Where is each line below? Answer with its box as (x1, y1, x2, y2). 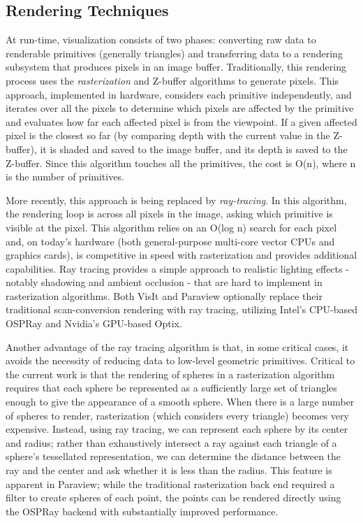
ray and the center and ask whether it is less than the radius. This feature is (6, 463, 332, 478)
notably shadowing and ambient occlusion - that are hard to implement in (6, 275, 323, 289)
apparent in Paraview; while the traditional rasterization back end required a (6, 476, 335, 491)
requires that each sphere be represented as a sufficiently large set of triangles (6, 380, 337, 395)
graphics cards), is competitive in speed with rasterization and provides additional (6, 248, 357, 262)
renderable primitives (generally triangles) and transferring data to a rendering (6, 45, 343, 60)
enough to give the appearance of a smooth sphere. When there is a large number (6, 394, 355, 409)
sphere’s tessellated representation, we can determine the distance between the (6, 449, 341, 464)
